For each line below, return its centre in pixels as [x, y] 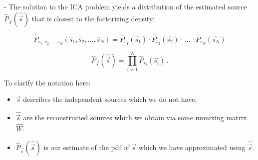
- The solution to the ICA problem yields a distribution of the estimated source [126, 6]
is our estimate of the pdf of [86, 147]
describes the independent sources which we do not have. [110, 99]
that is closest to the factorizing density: [93, 18]
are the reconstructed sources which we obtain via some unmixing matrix [135, 118]
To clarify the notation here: [47, 82]
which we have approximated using [192, 147]
